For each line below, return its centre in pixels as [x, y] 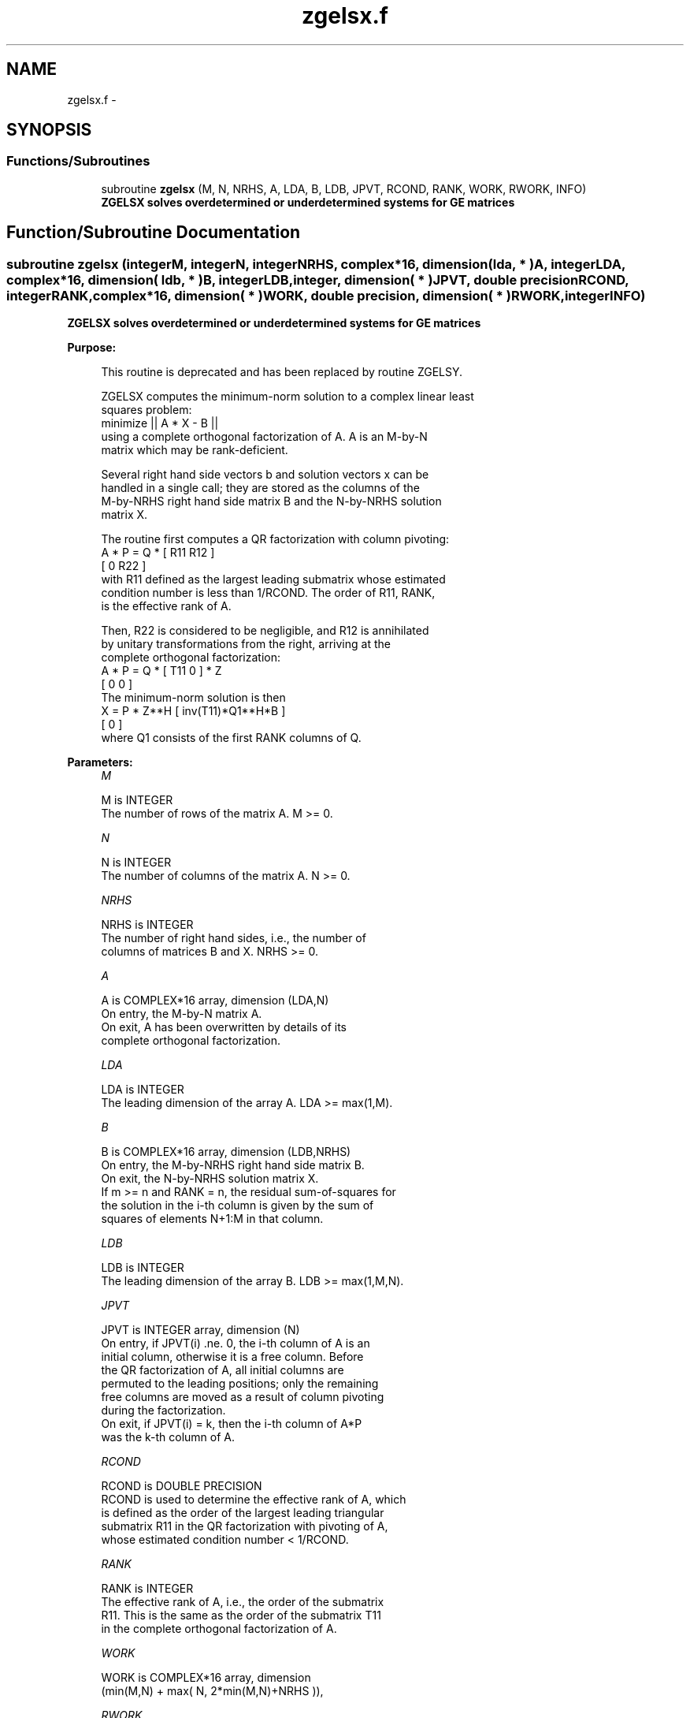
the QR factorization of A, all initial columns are [223, 1370]
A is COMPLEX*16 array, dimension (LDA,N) [215, 1001]
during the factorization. [163, 1411]
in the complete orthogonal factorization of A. [219, 1629]
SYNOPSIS [49, 130]
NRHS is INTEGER [147, 925]
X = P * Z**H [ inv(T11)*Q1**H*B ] [193, 711]
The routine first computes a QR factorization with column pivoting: [275, 539]
